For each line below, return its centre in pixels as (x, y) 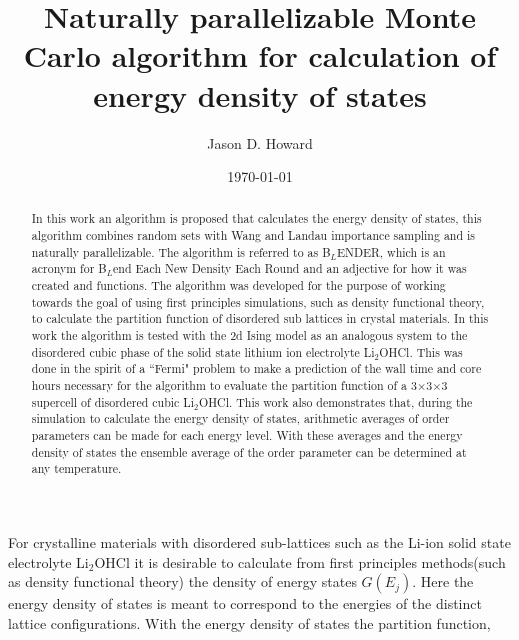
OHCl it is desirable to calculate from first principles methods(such (300, 561)
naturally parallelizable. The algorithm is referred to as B (181, 251)
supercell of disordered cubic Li (113, 401)
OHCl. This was (421, 351)
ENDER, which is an (391, 251)
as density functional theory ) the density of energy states (182, 581)
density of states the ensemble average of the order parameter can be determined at (249, 451)
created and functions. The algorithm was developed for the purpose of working (238, 285)
